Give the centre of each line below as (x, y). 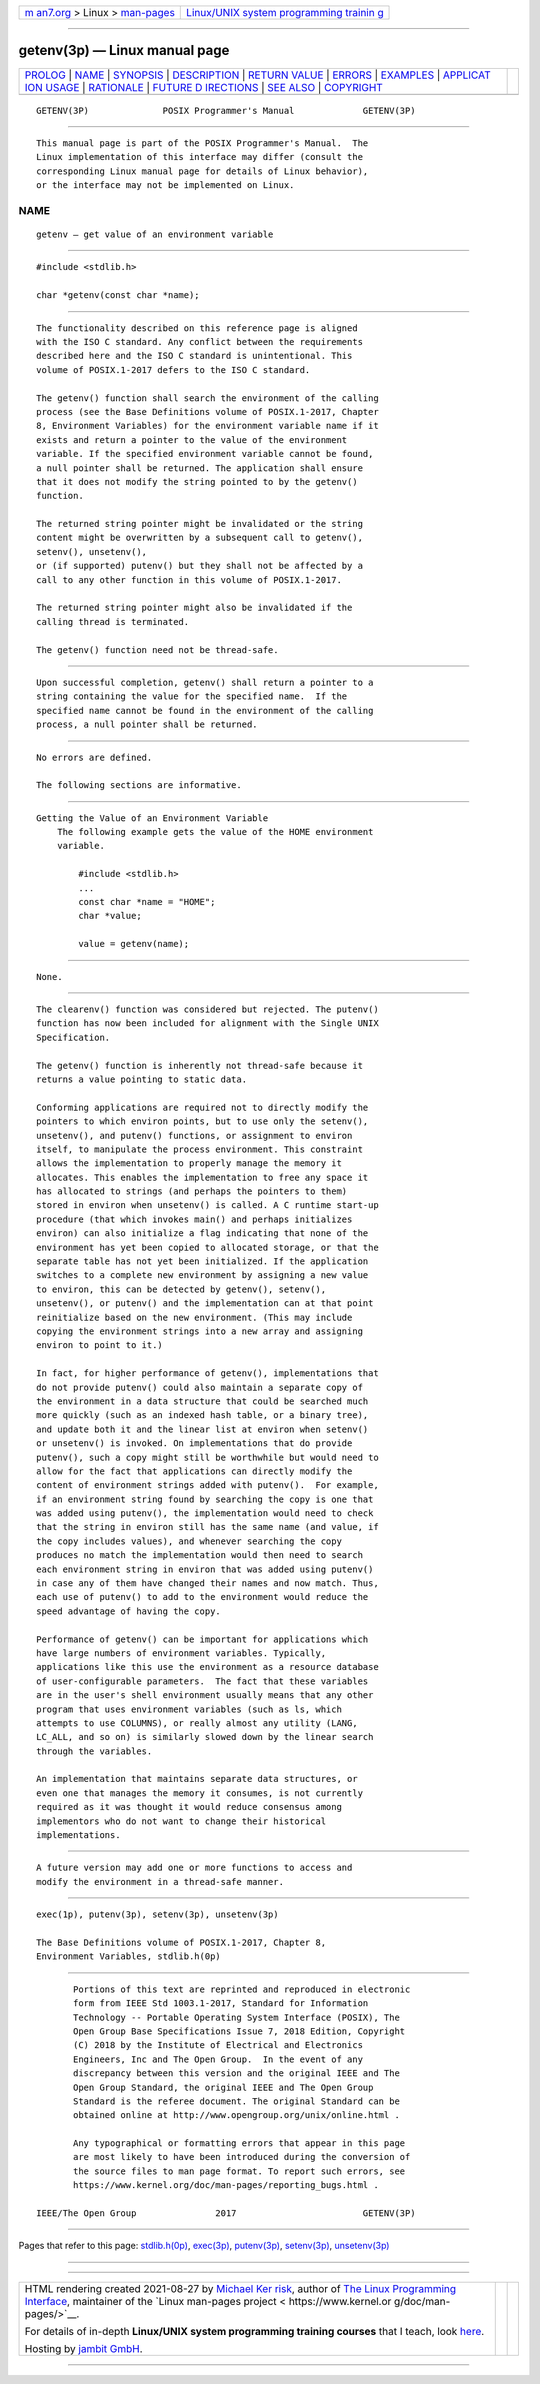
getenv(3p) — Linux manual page (124, 50)
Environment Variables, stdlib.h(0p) (129, 1956)
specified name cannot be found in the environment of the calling (205, 710)
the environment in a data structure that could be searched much (202, 1401)
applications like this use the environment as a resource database (207, 1667)
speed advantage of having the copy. (129, 1611)
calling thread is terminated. (113, 621)
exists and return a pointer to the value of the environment (192, 439)
